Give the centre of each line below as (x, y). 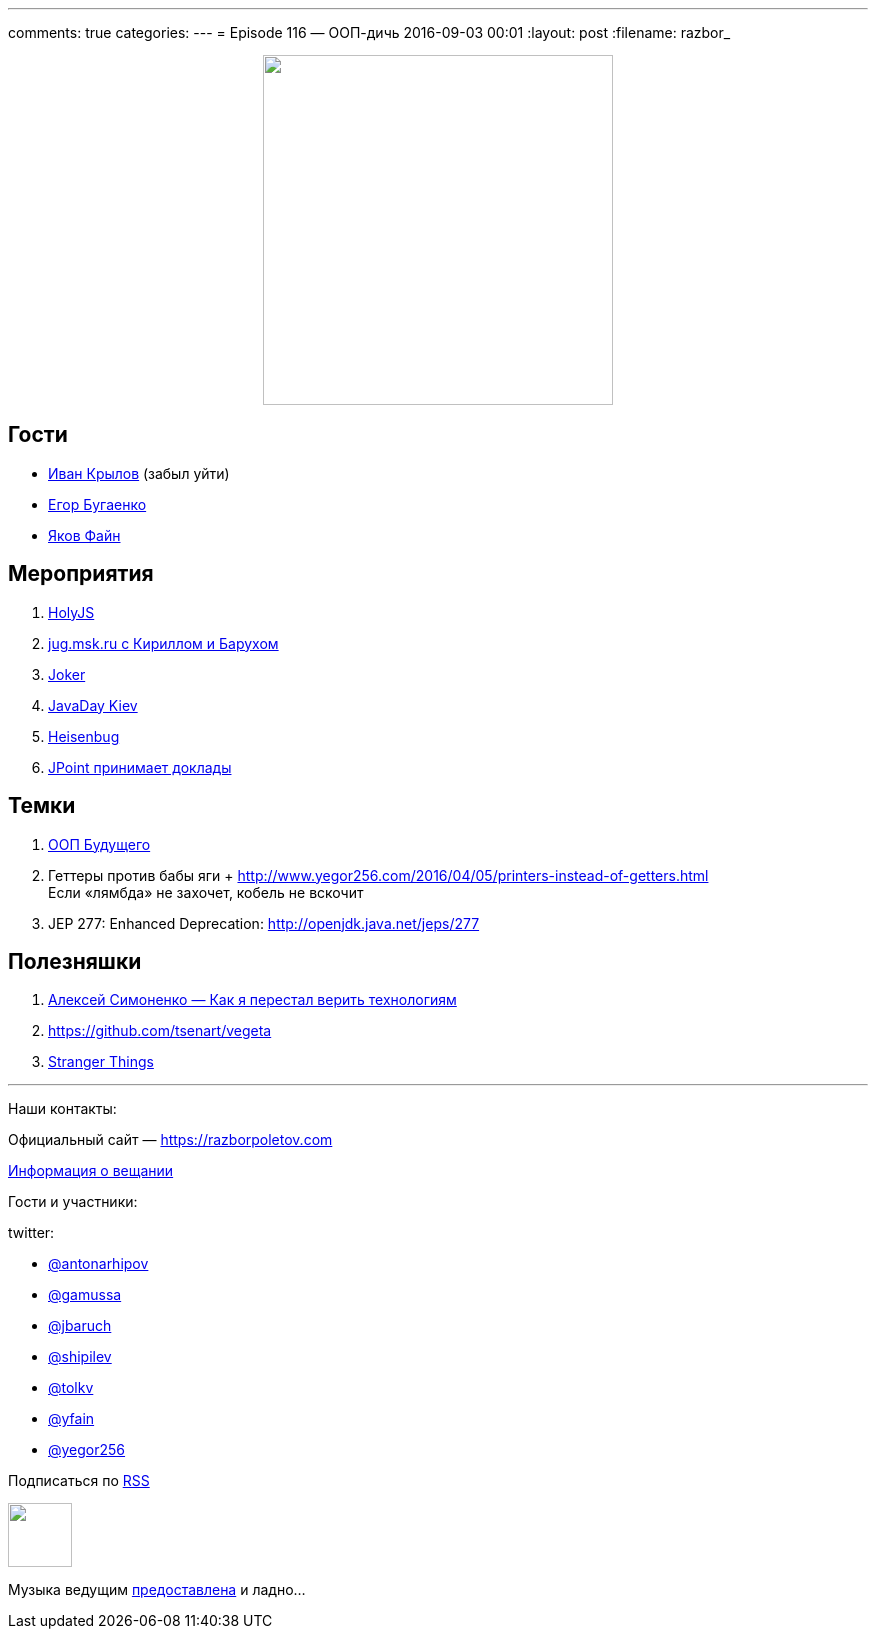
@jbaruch (80, 1326)
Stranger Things (101, 1062)
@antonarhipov (98, 1264)
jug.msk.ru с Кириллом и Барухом (163, 643)
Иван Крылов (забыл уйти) (139, 473)
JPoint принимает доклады (140, 767)
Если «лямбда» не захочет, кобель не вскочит (206, 892)
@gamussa (85, 1295)
